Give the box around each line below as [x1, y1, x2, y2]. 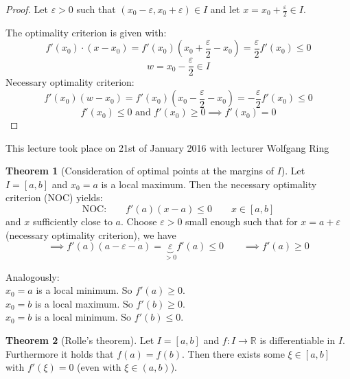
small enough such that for [185, 214, 298, 229]
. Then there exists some [181, 346, 285, 360]
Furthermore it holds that [5, 346, 114, 360]
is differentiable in [259, 333, 336, 347]
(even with [77, 360, 121, 374]
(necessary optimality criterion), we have [5, 227, 176, 242]
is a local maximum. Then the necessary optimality [101, 176, 317, 191]
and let [210, 2, 240, 16]
